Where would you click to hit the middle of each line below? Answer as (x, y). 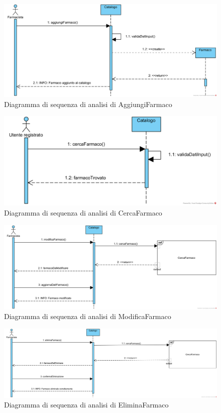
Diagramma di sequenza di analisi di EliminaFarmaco (86, 405)
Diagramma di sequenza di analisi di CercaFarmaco (83, 212)
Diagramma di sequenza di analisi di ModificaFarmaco (88, 316)
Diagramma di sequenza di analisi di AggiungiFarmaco (88, 104)
